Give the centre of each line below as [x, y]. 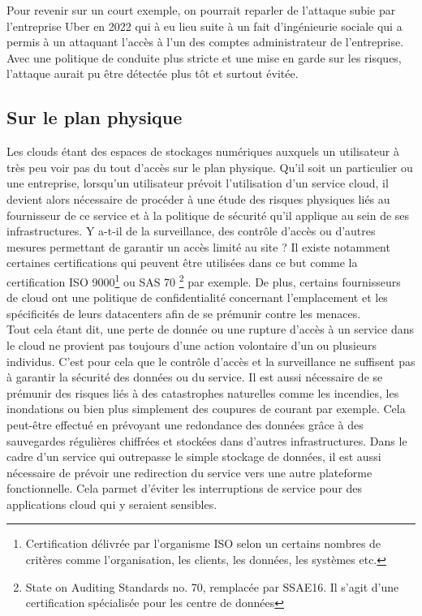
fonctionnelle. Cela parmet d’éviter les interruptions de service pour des [185, 488]
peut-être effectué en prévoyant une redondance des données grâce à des [185, 424]
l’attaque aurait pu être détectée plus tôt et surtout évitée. [153, 73]
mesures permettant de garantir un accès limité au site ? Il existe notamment [198, 246]
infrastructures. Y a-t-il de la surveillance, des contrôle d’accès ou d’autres [191, 231]
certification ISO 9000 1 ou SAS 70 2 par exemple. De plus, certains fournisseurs [204, 280]
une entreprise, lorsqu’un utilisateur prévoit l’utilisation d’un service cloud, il [198, 183]
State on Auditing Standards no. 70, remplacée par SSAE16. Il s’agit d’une [212, 586]
